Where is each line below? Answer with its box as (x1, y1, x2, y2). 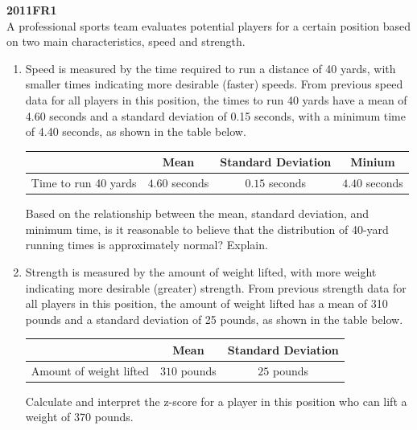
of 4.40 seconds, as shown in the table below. (25, 123, 246, 140)
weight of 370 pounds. (25, 408, 134, 425)
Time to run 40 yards (31, 174, 137, 191)
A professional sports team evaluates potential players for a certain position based (6, 17, 411, 34)
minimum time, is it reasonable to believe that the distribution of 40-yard (25, 220, 389, 237)
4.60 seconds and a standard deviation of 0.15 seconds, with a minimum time (25, 107, 406, 124)
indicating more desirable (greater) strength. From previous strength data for (25, 279, 407, 296)
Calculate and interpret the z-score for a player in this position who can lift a (25, 392, 407, 409)
